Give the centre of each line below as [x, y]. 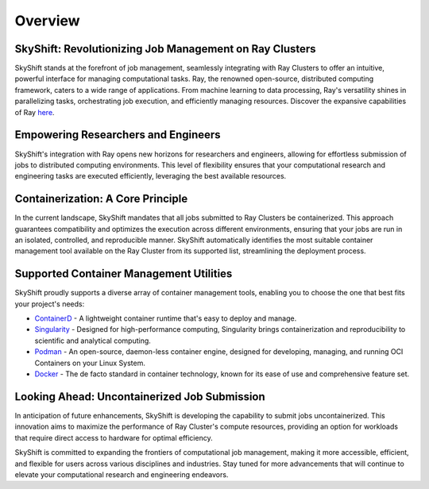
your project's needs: [50, 304]
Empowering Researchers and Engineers [118, 135]
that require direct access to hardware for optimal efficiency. [114, 437]
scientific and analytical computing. [93, 341]
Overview [47, 21]
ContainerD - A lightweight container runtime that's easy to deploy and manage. [166, 318]
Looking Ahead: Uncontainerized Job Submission [140, 397]
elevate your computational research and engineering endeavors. [122, 474]
